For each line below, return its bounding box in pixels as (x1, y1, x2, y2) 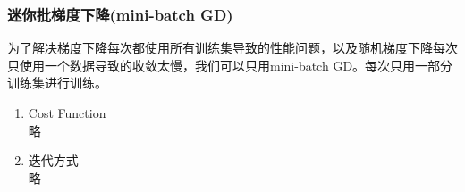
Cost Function (28, 104, 106, 121)
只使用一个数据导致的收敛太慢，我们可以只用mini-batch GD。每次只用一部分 (7, 55, 453, 74)
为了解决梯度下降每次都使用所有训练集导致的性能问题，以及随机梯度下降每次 (7, 38, 458, 57)
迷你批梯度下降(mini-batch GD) (7, 3, 233, 25)
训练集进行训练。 (7, 73, 107, 92)
